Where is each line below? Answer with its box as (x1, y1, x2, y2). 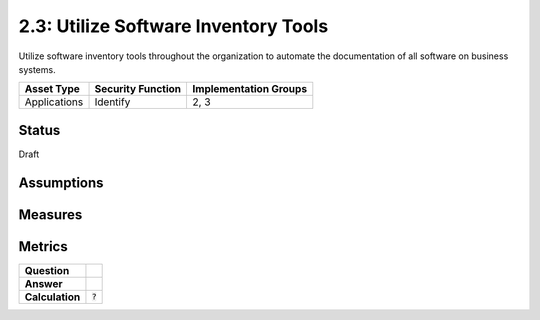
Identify (94, 95, 131, 109)
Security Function (94, 82, 182, 96)
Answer (24, 276, 64, 290)
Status (18, 121, 61, 139)
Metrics (18, 238, 69, 255)
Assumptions (18, 174, 104, 191)
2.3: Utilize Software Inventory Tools (18, 15, 329, 37)
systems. (18, 63, 56, 75)
